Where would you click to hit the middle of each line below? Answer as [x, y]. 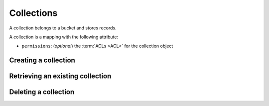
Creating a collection [42, 60]
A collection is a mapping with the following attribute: [64, 37]
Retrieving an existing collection [60, 76]
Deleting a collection [42, 92]
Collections [33, 13]
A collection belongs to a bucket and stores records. [63, 28]
